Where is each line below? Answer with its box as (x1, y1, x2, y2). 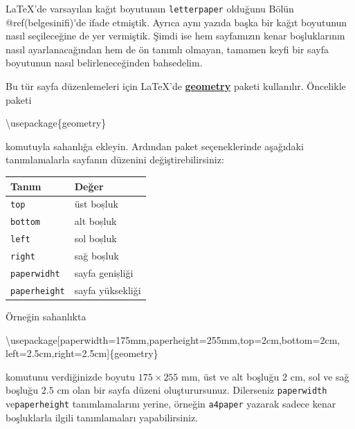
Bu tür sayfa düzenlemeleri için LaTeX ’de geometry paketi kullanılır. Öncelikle (6, 79, 346, 93)
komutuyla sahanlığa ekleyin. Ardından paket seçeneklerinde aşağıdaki (6, 138, 304, 153)
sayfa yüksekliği (74, 282, 141, 297)
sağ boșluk (74, 248, 119, 263)
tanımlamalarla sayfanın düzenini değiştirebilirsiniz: (6, 152, 224, 167)
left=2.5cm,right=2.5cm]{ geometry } (6, 346, 158, 360)
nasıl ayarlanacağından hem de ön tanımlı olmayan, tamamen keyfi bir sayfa (6, 42, 329, 56)
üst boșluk (74, 197, 118, 211)
